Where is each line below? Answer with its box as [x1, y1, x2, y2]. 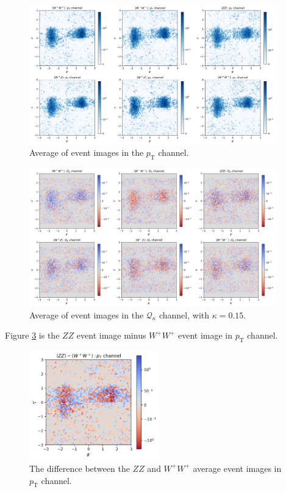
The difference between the [29, 461, 130, 474]
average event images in [193, 461, 282, 474]
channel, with [159, 308, 210, 321]
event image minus [76, 329, 146, 342]
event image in [178, 329, 233, 342]
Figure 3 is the [5, 329, 60, 342]
